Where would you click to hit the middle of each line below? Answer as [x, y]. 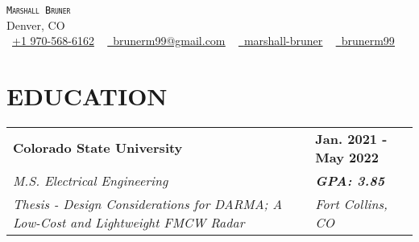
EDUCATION [87, 96]
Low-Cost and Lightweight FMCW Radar [129, 222]
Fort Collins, [351, 203]
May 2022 [347, 157]
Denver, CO [36, 25]
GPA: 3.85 [350, 180]
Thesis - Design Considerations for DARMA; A [148, 203]
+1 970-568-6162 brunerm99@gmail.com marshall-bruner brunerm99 [203, 41]
